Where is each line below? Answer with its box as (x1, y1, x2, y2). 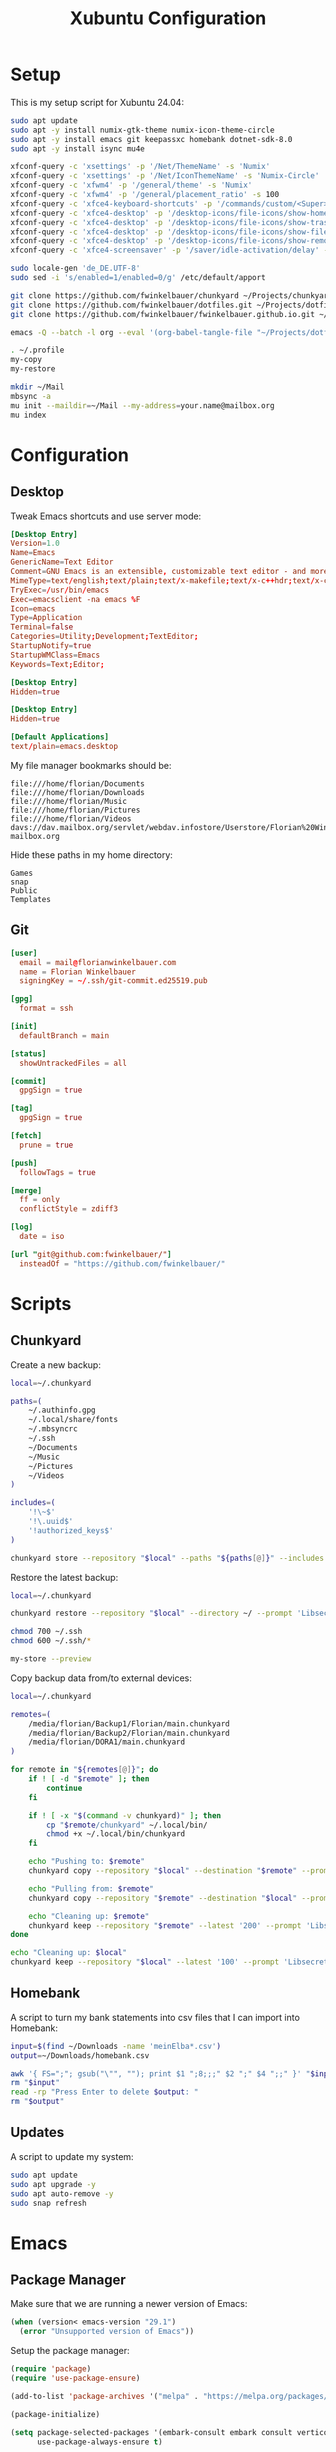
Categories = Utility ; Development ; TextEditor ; (10, 632, 199, 642)
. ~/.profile (10, 345, 65, 356)
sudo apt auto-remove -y (10, 2188, 114, 2199)
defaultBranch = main (19, 1030, 110, 1041)
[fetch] (10, 1131, 43, 1141)
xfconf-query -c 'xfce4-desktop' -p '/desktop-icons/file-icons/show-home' (10, 208, 333, 218)
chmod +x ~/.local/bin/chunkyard (46, 1829, 186, 1839)
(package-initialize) (10, 2409, 101, 2419)
